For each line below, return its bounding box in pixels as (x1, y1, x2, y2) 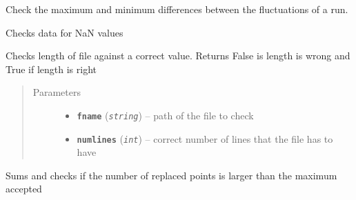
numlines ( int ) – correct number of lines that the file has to (77, 131, 333, 146)
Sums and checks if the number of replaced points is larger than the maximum (6, 168, 337, 182)
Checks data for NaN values (6, 25, 123, 39)
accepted (6, 181, 42, 196)
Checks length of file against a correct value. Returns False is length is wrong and (6, 48, 350, 63)
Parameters (32, 85, 81, 99)
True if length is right (6, 61, 97, 76)
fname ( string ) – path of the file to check (77, 108, 254, 122)
